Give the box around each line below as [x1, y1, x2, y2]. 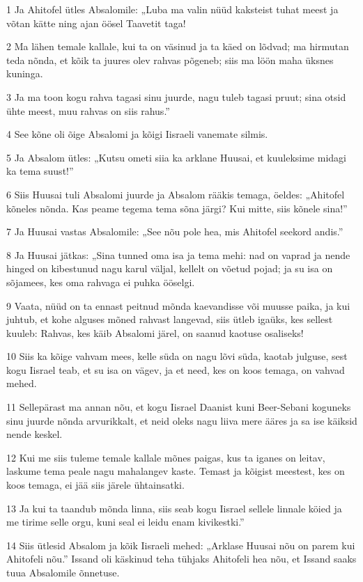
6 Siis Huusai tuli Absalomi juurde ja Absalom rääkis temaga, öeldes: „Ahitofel [6, 187, 345, 201]
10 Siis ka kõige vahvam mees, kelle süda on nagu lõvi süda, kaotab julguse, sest [6, 349, 348, 363]
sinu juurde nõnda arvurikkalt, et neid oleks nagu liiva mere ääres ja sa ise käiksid [6, 413, 357, 427]
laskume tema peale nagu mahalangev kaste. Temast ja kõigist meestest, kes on [6, 464, 345, 478]
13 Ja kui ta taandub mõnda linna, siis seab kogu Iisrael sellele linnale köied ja [6, 501, 342, 515]
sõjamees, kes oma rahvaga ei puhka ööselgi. [6, 274, 195, 289]
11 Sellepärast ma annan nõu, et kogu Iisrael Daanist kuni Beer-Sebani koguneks [6, 400, 351, 414]
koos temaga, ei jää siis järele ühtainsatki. [6, 478, 185, 492]
